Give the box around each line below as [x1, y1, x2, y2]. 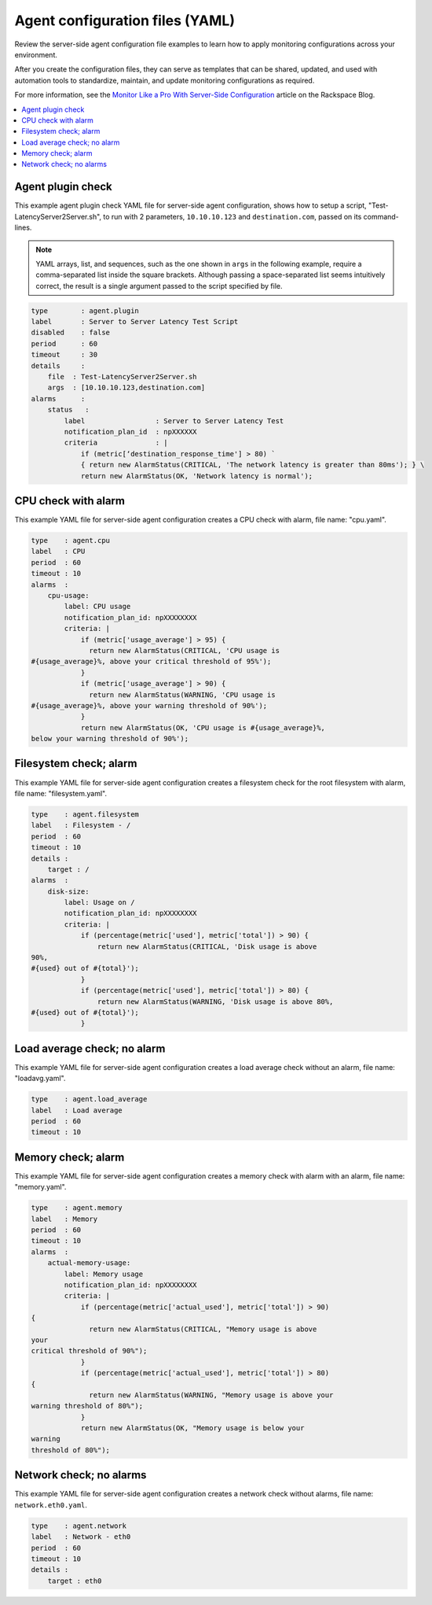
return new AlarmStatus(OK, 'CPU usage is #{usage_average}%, [80, 723, 326, 732]
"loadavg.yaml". [14, 1074, 66, 1083]
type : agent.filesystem [31, 810, 139, 818]
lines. [14, 223, 32, 232]
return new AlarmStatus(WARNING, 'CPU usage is [89, 690, 276, 699]
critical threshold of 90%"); [31, 1346, 148, 1356]
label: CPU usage [64, 602, 131, 611]
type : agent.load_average [31, 1094, 148, 1104]
